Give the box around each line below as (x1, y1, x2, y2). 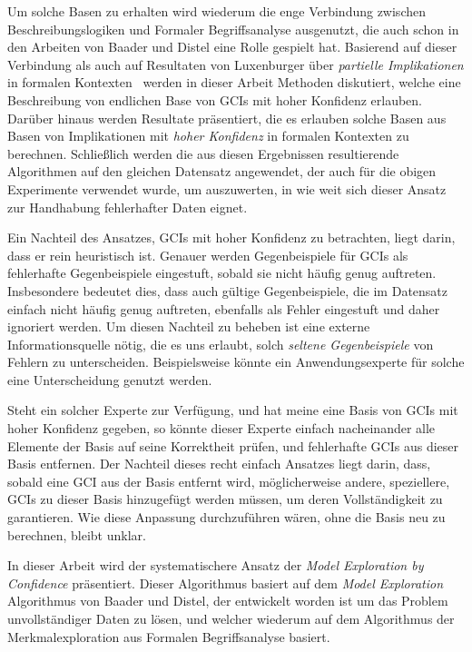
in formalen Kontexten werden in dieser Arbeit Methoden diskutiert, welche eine (7, 73, 461, 92)
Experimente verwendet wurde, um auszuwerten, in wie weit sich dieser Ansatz (7, 179, 447, 198)
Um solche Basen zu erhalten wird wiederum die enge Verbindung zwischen (7, 2, 426, 20)
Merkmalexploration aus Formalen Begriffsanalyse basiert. (7, 627, 330, 646)
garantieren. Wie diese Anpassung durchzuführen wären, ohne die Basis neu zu (7, 508, 446, 527)
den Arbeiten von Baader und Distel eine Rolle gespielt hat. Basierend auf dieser (7, 37, 457, 56)
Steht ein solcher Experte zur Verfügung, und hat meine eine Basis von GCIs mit (7, 400, 458, 420)
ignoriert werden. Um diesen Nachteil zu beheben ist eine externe (7, 317, 370, 336)
